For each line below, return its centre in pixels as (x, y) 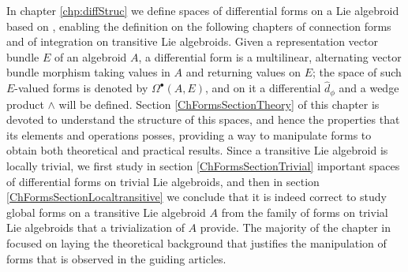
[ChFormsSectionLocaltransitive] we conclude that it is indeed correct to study (197, 197)
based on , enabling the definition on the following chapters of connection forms (199, 26)
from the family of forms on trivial (305, 212)
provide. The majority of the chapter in (296, 227)
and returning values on (243, 72)
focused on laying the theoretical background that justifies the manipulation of (197, 242)
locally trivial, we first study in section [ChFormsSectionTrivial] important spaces (203, 166)
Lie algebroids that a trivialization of (95, 227)
